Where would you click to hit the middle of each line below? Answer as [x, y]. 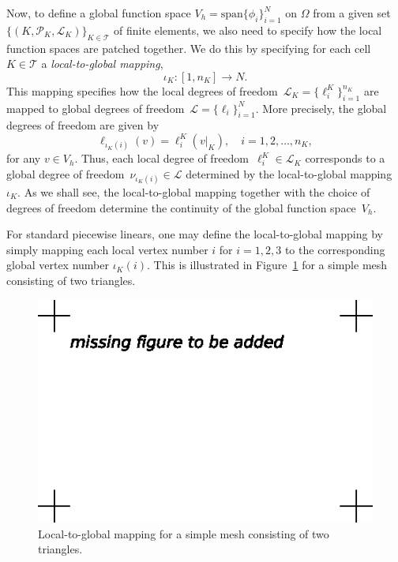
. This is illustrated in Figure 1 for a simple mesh [267, 265]
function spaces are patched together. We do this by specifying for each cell [189, 48]
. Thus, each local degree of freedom [162, 158]
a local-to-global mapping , [102, 64]
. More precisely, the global [321, 108]
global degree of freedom [66, 173]
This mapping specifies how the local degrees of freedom [142, 90]
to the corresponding [335, 249]
